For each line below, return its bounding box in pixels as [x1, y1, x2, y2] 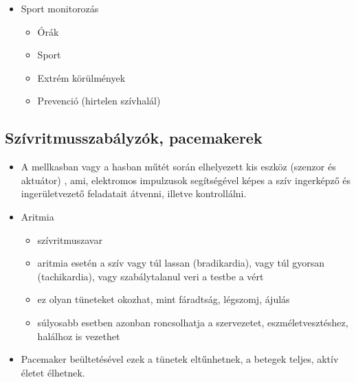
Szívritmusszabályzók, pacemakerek [5, 127, 263, 148]
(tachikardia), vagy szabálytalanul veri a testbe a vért [37, 269, 264, 283]
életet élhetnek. [21, 365, 85, 379]
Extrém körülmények [37, 70, 126, 85]
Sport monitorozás [21, 1, 99, 15]
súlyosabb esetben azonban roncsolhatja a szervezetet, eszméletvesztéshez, [37, 315, 348, 329]
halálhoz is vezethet [37, 328, 120, 343]
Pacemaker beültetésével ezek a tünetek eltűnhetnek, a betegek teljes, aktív [21, 352, 339, 366]
